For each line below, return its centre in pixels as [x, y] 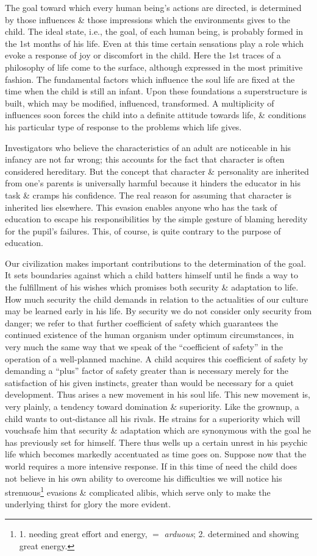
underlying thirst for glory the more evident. [88, 504]
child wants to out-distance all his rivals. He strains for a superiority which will [153, 418]
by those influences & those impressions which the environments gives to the [148, 19]
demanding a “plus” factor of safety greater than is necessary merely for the [147, 371]
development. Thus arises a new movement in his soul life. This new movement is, [158, 394]
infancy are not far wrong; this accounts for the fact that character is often [145, 159]
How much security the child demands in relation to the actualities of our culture [157, 299]
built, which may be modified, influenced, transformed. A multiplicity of [140, 103]
